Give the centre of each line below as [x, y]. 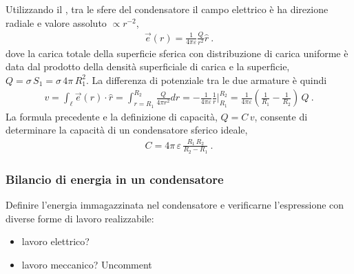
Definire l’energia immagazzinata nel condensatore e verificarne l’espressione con [175, 205]
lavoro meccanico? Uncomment [87, 264]
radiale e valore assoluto [56, 22]
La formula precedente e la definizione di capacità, [112, 116]
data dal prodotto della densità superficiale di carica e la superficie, [148, 66]
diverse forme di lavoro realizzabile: [80, 218]
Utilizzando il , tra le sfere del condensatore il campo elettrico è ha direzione [167, 9]
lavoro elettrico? [55, 241]
